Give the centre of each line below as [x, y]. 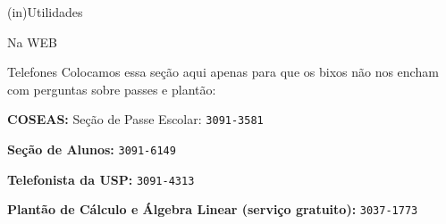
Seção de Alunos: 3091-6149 [92, 149]
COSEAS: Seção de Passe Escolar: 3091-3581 [135, 119]
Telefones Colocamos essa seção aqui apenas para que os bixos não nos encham [223, 72]
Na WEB [32, 41]
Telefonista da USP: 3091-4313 [101, 179]
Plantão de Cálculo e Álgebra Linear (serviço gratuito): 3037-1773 [213, 209]
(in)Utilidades [45, 12]
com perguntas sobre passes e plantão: [112, 89]
